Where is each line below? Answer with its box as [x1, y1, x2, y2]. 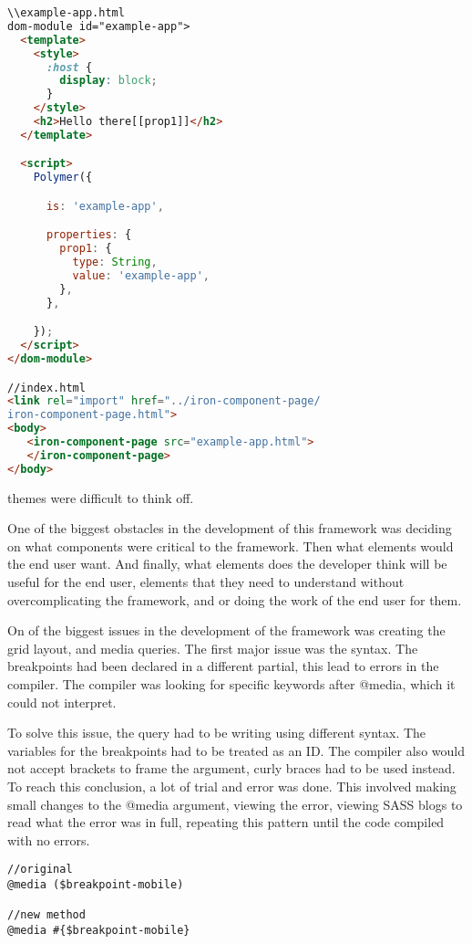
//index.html [7, 381, 86, 394]
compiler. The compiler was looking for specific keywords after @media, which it [7, 675, 456, 693]
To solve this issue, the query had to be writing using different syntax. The [7, 723, 426, 742]
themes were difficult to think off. [7, 488, 194, 507]
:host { [46, 60, 93, 74]
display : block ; [59, 74, 158, 88]
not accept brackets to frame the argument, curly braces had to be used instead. [7, 759, 456, 778]
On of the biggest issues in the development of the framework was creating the [7, 621, 446, 640]
